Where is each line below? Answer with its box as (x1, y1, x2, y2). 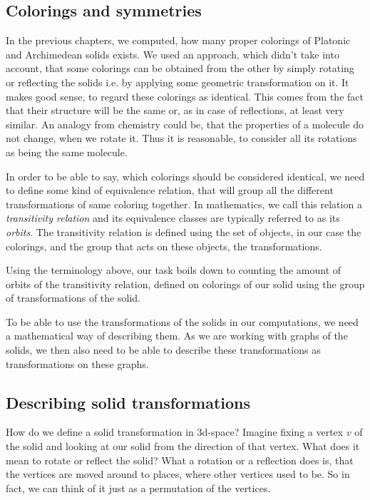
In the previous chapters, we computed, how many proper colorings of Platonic (6, 33, 351, 48)
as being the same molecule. (6, 144, 128, 159)
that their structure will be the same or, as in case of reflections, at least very (6, 103, 344, 118)
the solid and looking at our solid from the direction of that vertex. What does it (6, 439, 360, 454)
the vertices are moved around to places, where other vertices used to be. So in (6, 466, 350, 481)
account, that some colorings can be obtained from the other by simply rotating (6, 61, 354, 76)
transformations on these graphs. (6, 356, 149, 371)
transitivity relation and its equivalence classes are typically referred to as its (6, 210, 340, 225)
